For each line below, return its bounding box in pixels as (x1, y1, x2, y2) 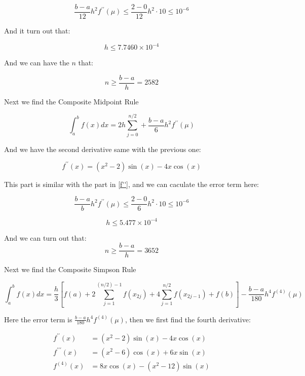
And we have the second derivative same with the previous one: (4, 143, 201, 154)
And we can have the (4, 57, 69, 68)
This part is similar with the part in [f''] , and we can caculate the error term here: (4, 178, 259, 189)
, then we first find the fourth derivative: (125, 314, 251, 324)
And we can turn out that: (4, 232, 87, 243)
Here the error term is (4, 314, 72, 324)
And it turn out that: (4, 25, 70, 36)
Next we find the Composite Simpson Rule (4, 264, 136, 275)
